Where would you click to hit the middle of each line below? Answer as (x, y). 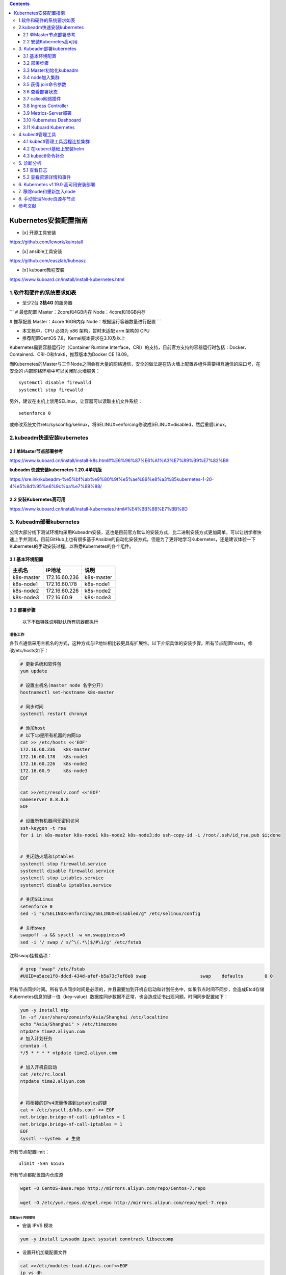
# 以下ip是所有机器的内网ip (51, 735)
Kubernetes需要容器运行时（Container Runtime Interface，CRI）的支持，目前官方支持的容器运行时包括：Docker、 (129, 347)
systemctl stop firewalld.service (63, 864)
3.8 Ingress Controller (46, 106)
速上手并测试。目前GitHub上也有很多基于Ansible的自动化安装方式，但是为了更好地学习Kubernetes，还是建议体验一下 (133, 539)
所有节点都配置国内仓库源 (36, 1175)
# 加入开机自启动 (38, 1067)
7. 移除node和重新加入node (47, 192)
